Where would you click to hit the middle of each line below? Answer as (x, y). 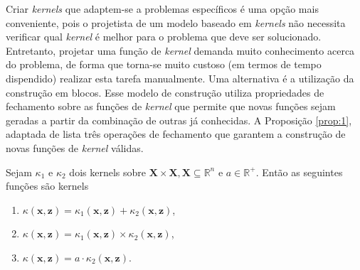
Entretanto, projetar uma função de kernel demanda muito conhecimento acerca (180, 50)
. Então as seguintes (299, 172)
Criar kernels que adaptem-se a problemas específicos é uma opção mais (162, 9)
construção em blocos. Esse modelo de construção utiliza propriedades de (165, 92)
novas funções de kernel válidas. (75, 147)
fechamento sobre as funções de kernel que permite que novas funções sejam (171, 106)
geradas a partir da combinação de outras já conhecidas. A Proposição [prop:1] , (179, 120)
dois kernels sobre (107, 172)
